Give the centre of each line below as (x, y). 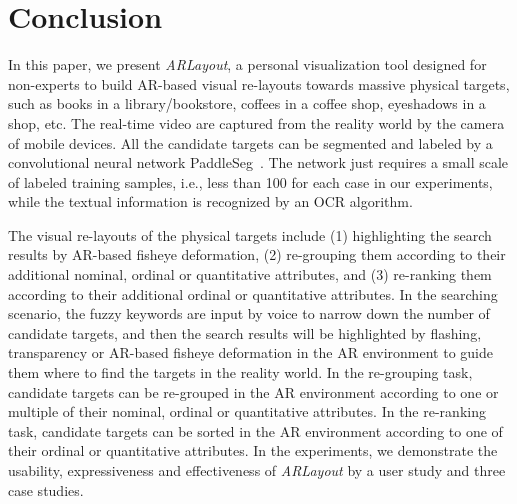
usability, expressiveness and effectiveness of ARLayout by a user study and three (257, 470)
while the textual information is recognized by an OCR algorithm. (210, 201)
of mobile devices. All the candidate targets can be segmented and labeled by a (250, 142)
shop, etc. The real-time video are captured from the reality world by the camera (256, 122)
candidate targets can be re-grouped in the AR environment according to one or (253, 391)
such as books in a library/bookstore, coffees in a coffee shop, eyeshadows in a (247, 103)
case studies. (46, 489)
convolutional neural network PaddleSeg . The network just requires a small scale (258, 162)
